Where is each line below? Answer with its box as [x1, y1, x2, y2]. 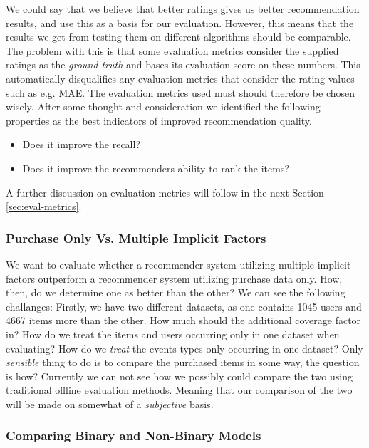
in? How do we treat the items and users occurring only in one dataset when [6, 326, 340, 341]
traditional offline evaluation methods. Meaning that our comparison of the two [6, 382, 353, 397]
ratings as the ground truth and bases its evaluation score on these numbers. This [6, 57, 360, 72]
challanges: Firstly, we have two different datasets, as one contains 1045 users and [6, 298, 362, 313]
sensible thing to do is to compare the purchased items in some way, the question [6, 355, 360, 370]
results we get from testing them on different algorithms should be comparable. [6, 29, 351, 44]
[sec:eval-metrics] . [6, 199, 82, 214]
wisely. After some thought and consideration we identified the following [6, 99, 321, 114]
